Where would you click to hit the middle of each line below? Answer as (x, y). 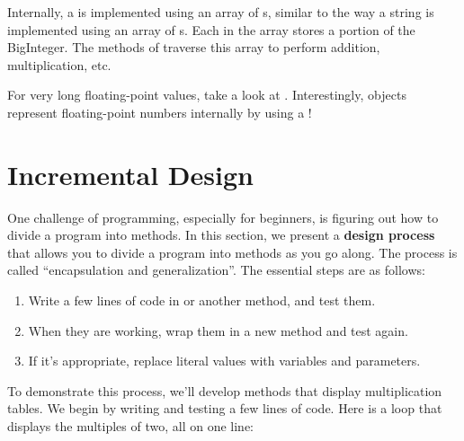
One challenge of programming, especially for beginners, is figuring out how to (223, 217)
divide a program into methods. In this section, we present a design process (221, 235)
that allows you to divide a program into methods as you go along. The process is (232, 252)
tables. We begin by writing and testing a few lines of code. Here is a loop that (225, 408)
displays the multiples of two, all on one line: (131, 426)
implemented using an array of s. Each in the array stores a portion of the (211, 29)
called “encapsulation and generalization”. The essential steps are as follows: (216, 270)
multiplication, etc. (59, 64)
